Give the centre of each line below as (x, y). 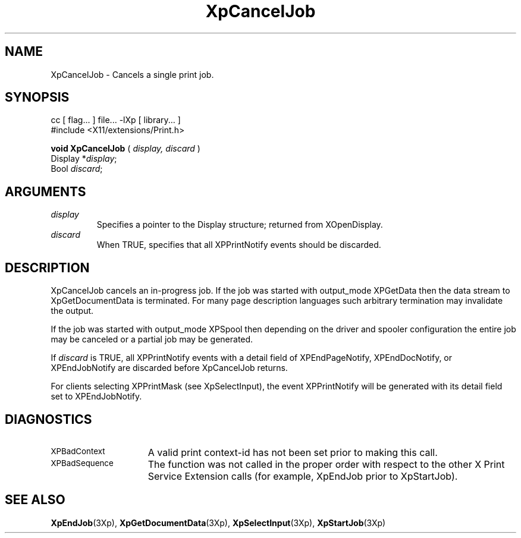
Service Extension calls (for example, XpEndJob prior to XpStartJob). (303, 476)
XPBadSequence (82, 463)
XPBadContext (78, 451)
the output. (72, 311)
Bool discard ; (77, 169)
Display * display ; (84, 159)
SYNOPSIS (37, 97)
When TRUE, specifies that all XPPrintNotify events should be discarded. (239, 245)
